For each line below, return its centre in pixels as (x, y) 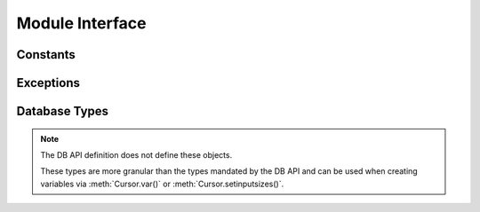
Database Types (63, 111)
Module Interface (81, 23)
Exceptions (48, 83)
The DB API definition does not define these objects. (136, 154)
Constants (46, 55)
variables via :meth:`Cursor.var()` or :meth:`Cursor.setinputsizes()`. (162, 184)
